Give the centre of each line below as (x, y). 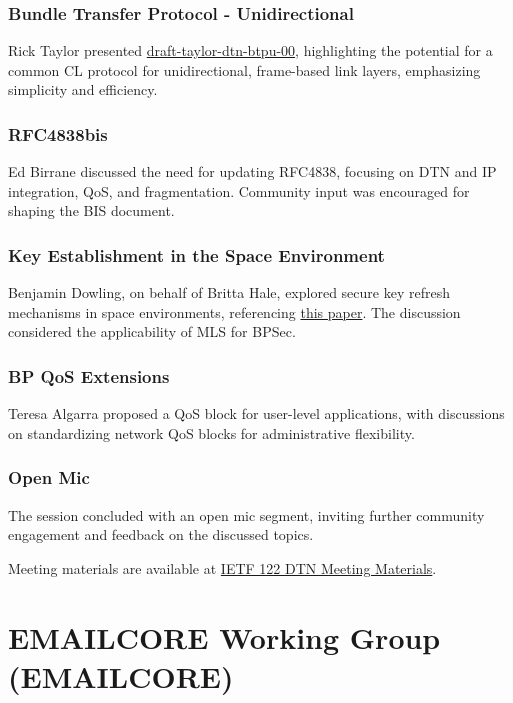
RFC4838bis (58, 133)
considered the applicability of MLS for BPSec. (152, 331)
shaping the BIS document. (91, 210)
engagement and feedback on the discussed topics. (161, 534)
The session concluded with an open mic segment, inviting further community (246, 514)
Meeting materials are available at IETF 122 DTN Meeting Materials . (222, 567)
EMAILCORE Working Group (224, 636)
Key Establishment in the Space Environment (196, 254)
